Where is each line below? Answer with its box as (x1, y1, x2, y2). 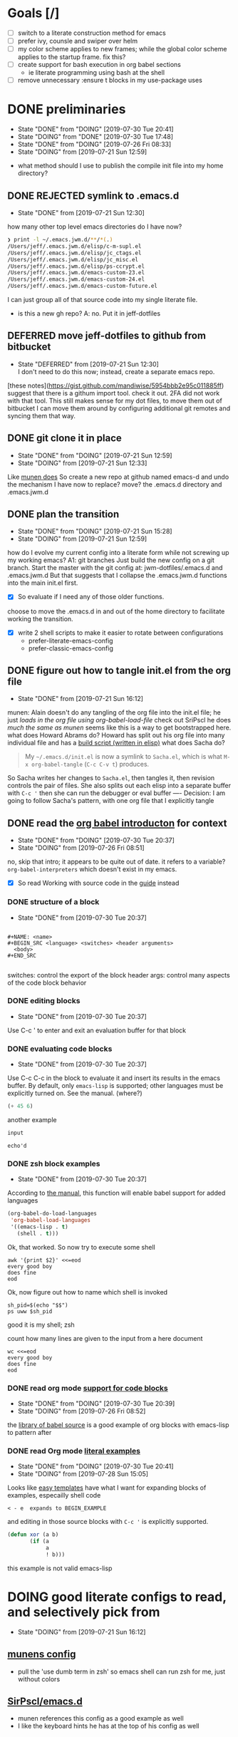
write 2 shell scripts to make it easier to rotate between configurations (17, 628, 224, 637)
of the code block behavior (7, 978, 87, 987)
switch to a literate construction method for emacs (17, 28, 166, 37)
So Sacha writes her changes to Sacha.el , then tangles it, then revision (7, 774, 215, 782)
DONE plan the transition (7, 508, 120, 521)
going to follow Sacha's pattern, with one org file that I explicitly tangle (7, 797, 214, 805)
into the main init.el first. (7, 579, 78, 587)
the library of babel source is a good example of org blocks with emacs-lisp (7, 1420, 229, 1429)
